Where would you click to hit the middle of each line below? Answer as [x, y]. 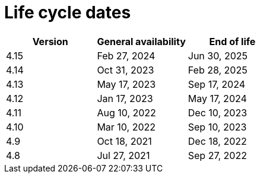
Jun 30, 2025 [218, 55]
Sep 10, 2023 [217, 127]
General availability [141, 41]
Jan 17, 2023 [125, 98]
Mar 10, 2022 [126, 127]
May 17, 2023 [126, 84]
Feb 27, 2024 [126, 55]
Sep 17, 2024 [217, 84]
